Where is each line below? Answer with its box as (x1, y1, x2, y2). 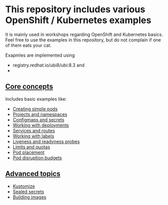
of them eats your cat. (5, 42, 52, 48)
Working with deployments (12, 122, 69, 128)
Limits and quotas (12, 144, 50, 150)
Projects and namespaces (12, 111, 68, 117)
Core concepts (5, 82, 53, 91)
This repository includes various (5, 4, 146, 15)
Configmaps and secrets (12, 117, 65, 123)
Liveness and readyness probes (12, 138, 80, 144)
